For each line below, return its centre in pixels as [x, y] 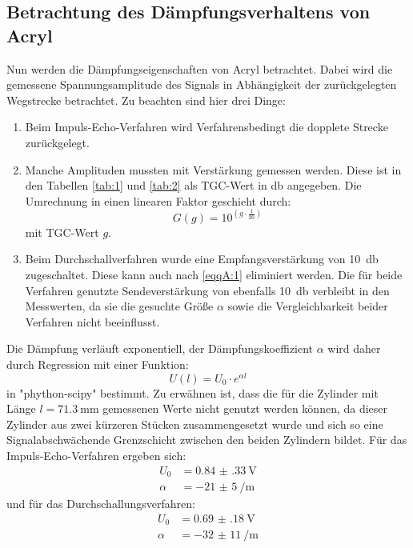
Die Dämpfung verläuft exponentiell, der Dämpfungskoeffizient [160, 348]
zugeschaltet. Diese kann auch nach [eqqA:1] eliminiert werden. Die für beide [214, 274]
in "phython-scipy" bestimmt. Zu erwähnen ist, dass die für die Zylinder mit [192, 392]
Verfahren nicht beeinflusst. [92, 321]
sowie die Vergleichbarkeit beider [308, 306]
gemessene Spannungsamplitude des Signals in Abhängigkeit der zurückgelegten [202, 84]
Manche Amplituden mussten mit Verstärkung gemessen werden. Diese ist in [213, 169]
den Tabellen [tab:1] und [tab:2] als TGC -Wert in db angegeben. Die [193, 185]
